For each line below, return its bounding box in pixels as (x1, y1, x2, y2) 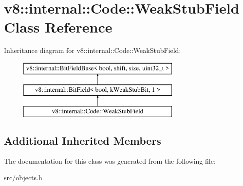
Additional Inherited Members (4, 133, 161, 148)
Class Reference (4, 17, 112, 37)
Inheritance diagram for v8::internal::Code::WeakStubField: (4, 45, 181, 55)
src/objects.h (4, 172, 42, 182)
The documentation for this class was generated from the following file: (4, 156, 216, 166)
